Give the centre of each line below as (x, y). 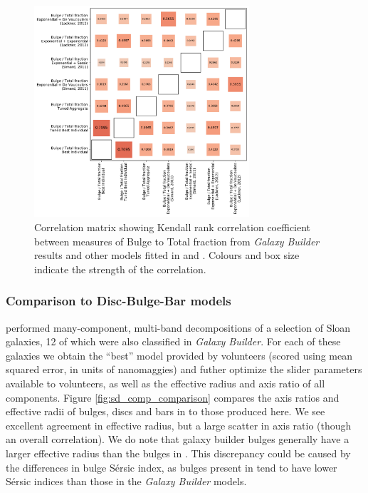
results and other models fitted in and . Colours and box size (167, 255)
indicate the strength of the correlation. (120, 269)
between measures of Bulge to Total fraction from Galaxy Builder (177, 241)
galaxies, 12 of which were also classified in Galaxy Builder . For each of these (173, 341)
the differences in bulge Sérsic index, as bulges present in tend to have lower (172, 467)
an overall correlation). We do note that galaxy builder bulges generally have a (178, 439)
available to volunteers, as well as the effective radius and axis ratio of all (165, 383)
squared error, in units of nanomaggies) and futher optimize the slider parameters (184, 369)
